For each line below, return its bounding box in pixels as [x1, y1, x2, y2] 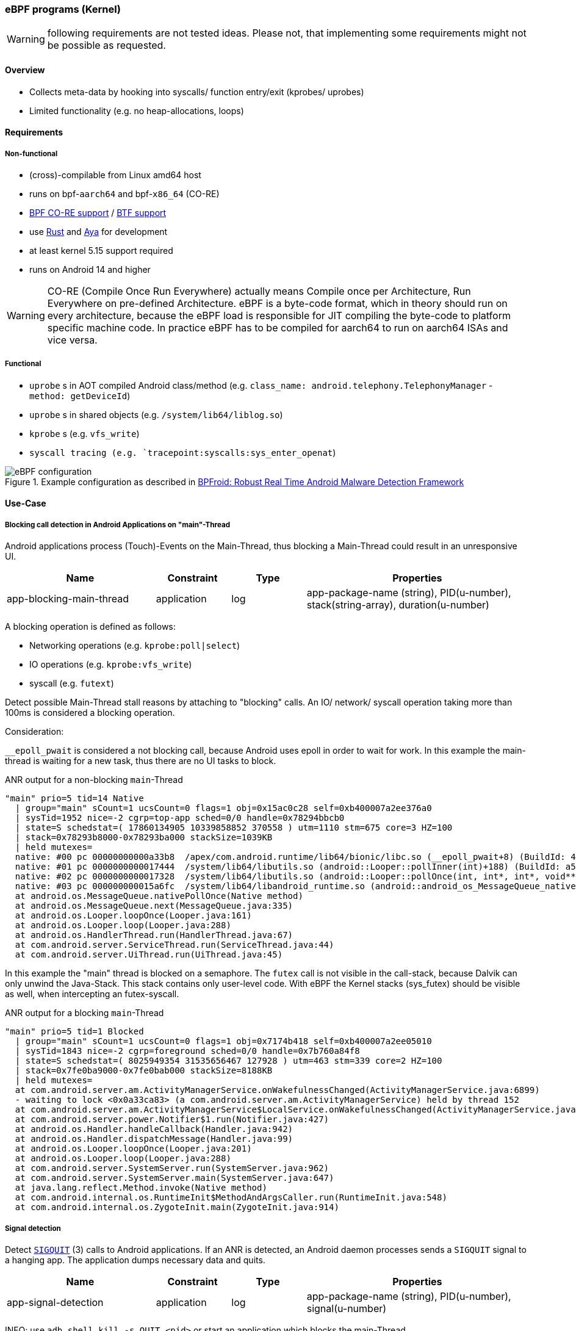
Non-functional [5, 149, 58, 158]
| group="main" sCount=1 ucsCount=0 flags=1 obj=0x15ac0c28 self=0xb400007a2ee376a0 [15, 803, 432, 813]
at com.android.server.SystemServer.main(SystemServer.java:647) [15, 1173, 334, 1183]
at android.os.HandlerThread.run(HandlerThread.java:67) [15, 930, 293, 940]
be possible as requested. [47, 39, 166, 52]
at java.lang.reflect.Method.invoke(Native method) [15, 1183, 267, 1193]
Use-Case [5, 498, 46, 509]
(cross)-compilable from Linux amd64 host [29, 169, 201, 180]
